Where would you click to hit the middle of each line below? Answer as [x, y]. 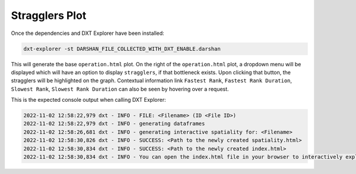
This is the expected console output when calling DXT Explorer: [88, 100]
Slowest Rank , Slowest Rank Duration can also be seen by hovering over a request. [120, 89]
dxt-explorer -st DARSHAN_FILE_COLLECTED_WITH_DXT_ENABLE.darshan [122, 49]
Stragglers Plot [49, 15]
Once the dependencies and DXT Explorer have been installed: [88, 33]
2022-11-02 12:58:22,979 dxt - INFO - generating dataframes [114, 124]
